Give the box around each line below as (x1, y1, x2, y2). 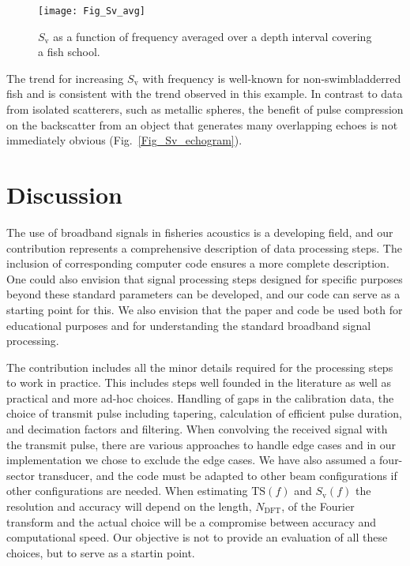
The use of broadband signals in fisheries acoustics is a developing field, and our (6, 223, 393, 240)
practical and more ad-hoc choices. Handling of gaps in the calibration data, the (6, 389, 394, 406)
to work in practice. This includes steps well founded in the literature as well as (6, 374, 392, 391)
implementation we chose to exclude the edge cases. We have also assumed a (6, 452, 376, 468)
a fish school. (38, 43, 100, 60)
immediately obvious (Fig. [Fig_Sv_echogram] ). (6, 132, 243, 148)
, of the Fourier (281, 498, 355, 515)
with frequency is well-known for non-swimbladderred (142, 69, 401, 86)
